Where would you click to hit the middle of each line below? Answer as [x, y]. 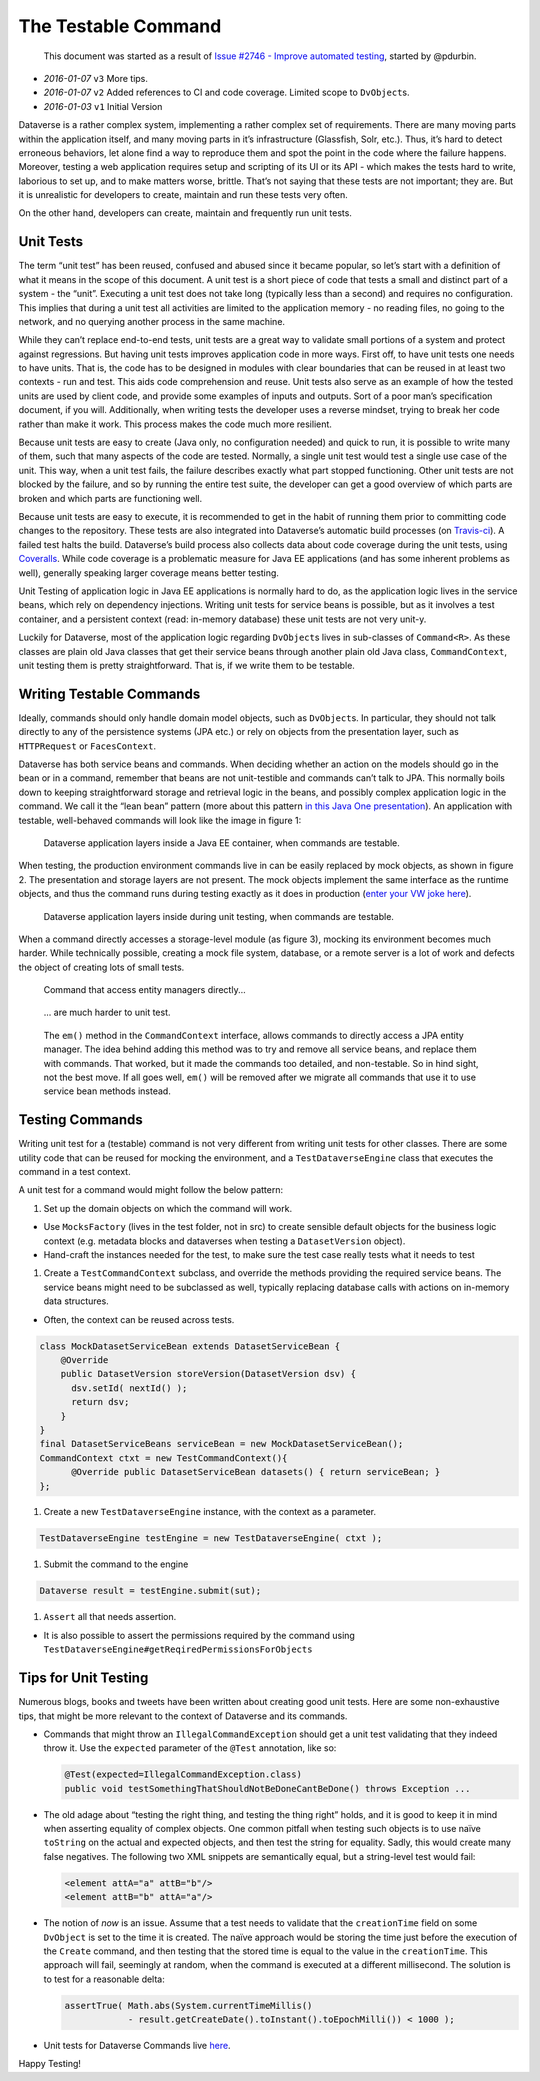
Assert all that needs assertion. [110, 1617]
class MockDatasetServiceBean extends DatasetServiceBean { [190, 1346]
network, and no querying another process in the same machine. [151, 321]
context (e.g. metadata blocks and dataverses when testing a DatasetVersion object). [224, 1241]
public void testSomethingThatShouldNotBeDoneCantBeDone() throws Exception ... [267, 1788]
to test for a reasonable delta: [104, 1979]
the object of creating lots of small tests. [101, 967]
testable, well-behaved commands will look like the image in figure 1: [160, 820]
